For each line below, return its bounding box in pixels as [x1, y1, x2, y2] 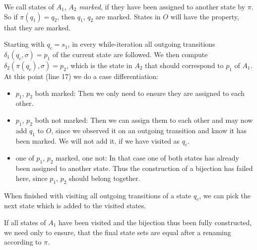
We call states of [4, 1, 54, 11]
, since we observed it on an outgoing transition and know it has [51, 125, 247, 135]
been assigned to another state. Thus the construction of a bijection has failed [15, 163, 253, 173]
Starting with [4, 39, 45, 49]
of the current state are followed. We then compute [52, 49, 208, 59]
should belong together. [69, 172, 140, 183]
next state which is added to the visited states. [4, 200, 146, 211]
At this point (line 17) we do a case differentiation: [4, 71, 158, 81]
